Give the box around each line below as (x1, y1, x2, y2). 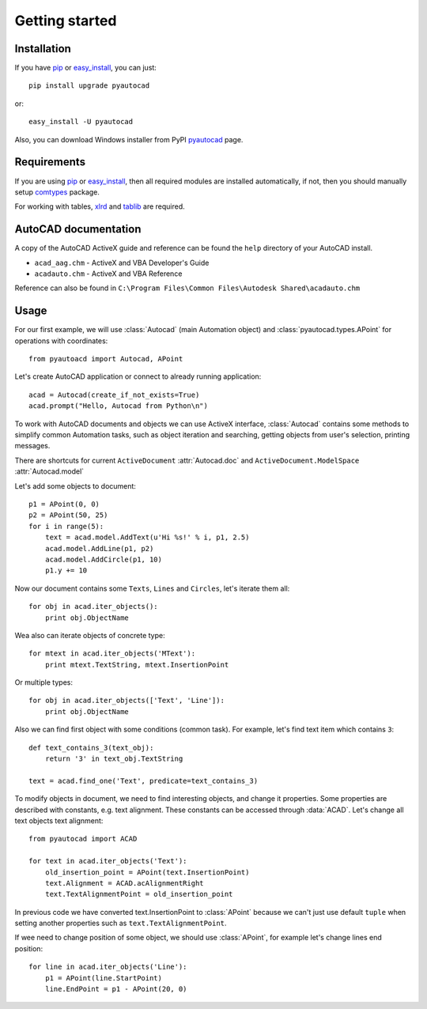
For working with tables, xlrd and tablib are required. (14, 202, 185, 211)
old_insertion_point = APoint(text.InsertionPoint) (44, 867, 250, 877)
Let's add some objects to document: (14, 481, 136, 490)
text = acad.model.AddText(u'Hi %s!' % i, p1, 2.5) (44, 533, 250, 542)
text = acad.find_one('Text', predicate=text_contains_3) (28, 776, 259, 785)
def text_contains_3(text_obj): (28, 743, 154, 752)
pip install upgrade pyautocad (28, 81, 150, 90)
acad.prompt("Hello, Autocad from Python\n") (28, 402, 209, 410)
